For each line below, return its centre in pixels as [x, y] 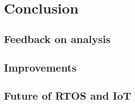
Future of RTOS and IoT [68, 96]
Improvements [40, 67]
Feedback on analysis [57, 38]
